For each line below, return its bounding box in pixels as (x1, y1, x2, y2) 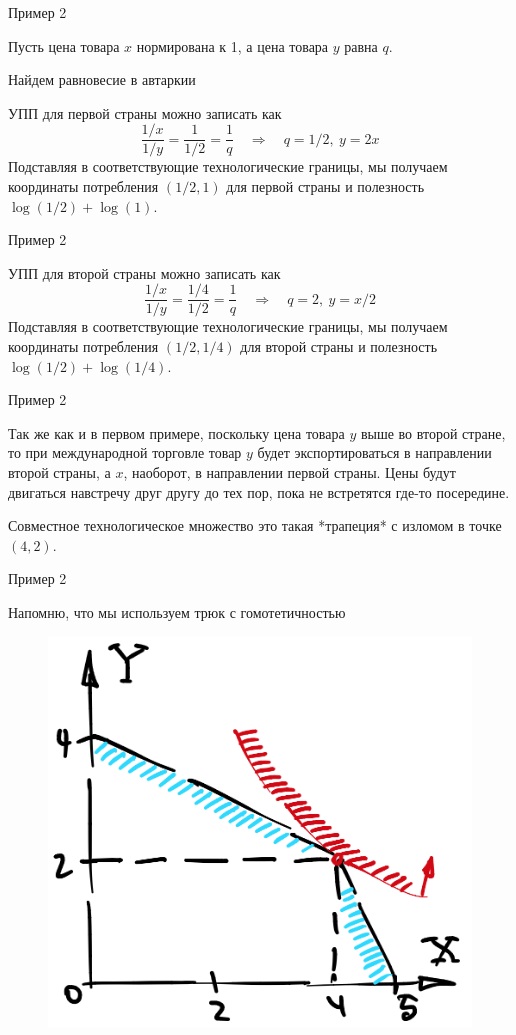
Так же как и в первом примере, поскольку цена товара (8, 422, 345, 443)
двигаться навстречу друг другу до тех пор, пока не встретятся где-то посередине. (8, 481, 510, 502)
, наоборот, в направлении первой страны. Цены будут (123, 462, 456, 483)
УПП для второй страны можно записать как (8, 262, 281, 283)
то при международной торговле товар (8, 442, 242, 463)
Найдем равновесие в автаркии (8, 69, 196, 90)
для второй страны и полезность (240, 336, 438, 357)
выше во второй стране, (360, 422, 506, 443)
